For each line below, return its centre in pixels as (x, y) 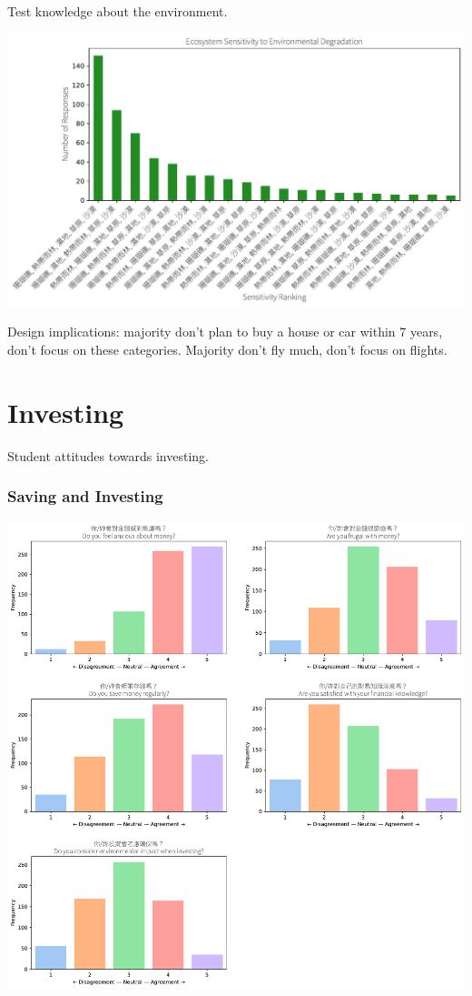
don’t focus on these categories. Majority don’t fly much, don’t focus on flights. (227, 350)
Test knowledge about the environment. (118, 11)
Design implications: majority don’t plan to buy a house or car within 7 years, (225, 332)
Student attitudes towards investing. (108, 455)
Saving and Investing (85, 496)
